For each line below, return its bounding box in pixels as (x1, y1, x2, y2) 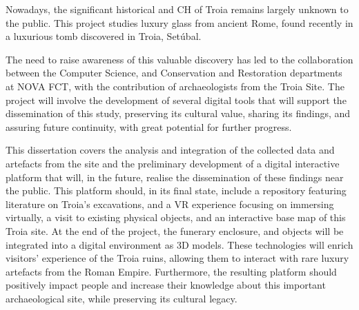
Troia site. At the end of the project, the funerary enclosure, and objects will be (6, 223, 344, 238)
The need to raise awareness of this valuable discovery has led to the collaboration (6, 52, 353, 66)
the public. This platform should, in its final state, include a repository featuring (6, 183, 347, 198)
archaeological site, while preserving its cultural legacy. (6, 291, 237, 305)
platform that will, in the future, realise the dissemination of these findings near (6, 169, 344, 184)
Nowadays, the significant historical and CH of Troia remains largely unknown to (6, 2, 349, 16)
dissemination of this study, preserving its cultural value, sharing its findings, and (6, 106, 351, 121)
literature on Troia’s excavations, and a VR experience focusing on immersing (6, 196, 334, 211)
